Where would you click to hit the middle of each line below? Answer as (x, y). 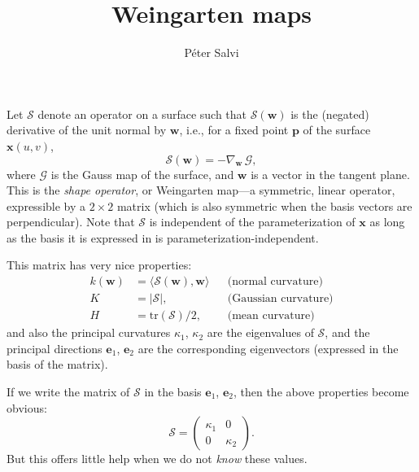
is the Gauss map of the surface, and (142, 174)
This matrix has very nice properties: (99, 265)
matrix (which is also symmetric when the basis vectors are (264, 205)
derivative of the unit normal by (87, 130)
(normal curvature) (275, 282)
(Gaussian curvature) (280, 299)
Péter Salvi (212, 52)
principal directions (55, 348)
